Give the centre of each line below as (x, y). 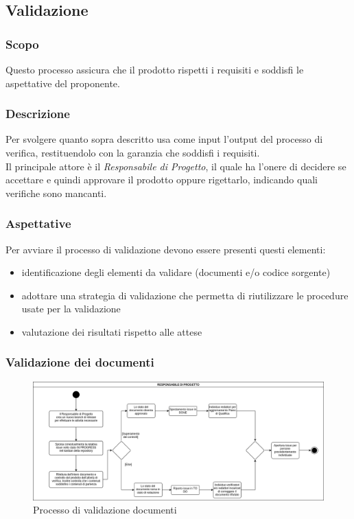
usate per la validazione (71, 309)
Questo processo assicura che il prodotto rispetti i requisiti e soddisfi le (155, 69)
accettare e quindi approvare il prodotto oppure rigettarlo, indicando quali (162, 180)
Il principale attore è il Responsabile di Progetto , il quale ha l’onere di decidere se (176, 166)
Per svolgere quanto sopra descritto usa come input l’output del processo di (164, 139)
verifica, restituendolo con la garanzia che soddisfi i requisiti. (133, 152)
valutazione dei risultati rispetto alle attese (112, 331)
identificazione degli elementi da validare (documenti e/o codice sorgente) (176, 272)
